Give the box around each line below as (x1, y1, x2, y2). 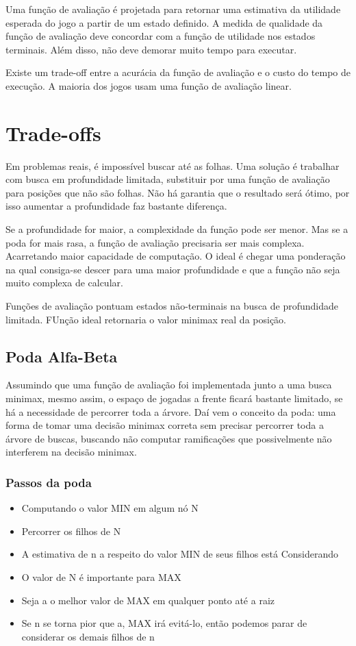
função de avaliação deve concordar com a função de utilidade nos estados (5, 29, 316, 43)
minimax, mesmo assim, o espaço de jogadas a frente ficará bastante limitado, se (5, 391, 343, 406)
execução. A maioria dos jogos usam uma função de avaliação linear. (5, 78, 292, 92)
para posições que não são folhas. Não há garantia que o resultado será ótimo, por (5, 185, 350, 199)
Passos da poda (5, 473, 92, 490)
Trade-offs (5, 119, 101, 147)
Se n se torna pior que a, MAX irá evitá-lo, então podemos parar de (21, 616, 307, 630)
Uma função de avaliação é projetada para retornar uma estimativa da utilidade (5, 2, 341, 16)
